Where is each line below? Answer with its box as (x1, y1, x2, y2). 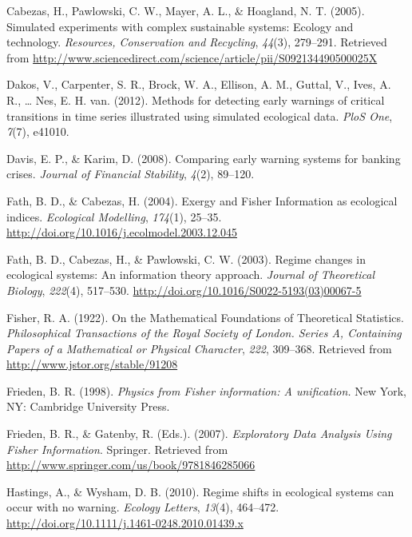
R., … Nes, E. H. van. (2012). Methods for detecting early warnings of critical (6, 91, 385, 108)
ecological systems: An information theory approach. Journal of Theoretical (6, 266, 374, 283)
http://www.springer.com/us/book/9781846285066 (6, 456, 256, 473)
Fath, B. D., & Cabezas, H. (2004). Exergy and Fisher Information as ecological (6, 192, 398, 209)
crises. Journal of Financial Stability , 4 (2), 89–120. (6, 165, 255, 182)
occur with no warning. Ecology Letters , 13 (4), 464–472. (6, 499, 279, 515)
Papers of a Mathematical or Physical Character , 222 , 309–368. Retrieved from (6, 340, 392, 356)
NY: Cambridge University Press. (6, 398, 170, 415)
